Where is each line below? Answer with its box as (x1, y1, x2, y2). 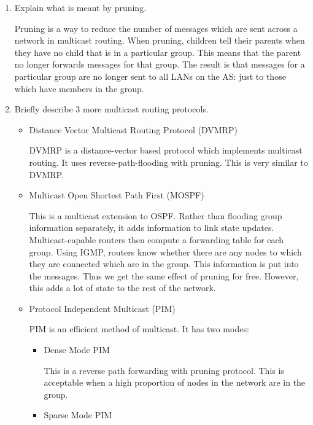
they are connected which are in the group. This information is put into (29, 257, 299, 270)
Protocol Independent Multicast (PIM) (29, 302, 176, 314)
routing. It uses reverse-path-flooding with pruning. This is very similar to (29, 155, 308, 168)
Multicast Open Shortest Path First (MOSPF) (29, 189, 204, 201)
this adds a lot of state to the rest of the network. (29, 281, 216, 294)
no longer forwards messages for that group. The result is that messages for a (14, 58, 305, 71)
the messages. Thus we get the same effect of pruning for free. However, (29, 269, 299, 282)
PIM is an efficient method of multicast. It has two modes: (29, 322, 249, 335)
